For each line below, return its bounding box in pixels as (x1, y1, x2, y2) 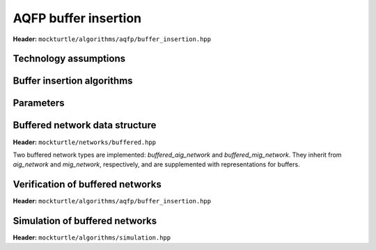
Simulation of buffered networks (13, 215, 157, 226)
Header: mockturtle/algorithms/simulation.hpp (13, 233, 171, 242)
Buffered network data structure (13, 119, 157, 132)
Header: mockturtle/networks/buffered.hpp (13, 138, 157, 146)
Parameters (13, 97, 65, 109)
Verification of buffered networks (13, 178, 162, 191)
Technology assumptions (13, 53, 126, 65)
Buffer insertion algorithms (13, 75, 133, 87)
